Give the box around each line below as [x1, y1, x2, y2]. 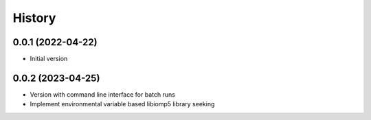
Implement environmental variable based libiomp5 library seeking [30, 100, 215, 108]
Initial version [30, 55, 68, 63]
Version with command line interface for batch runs [30, 90, 175, 99]
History [12, 10, 56, 25]
